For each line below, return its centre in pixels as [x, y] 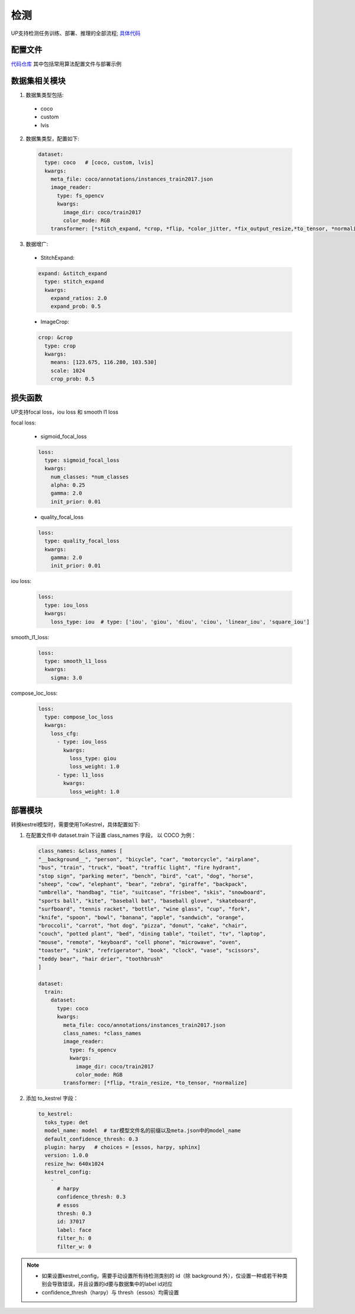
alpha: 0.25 [68, 485]
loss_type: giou [93, 759]
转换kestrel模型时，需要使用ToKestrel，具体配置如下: [75, 825]
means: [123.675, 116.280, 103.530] [104, 362]
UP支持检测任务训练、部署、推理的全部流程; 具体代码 [76, 33]
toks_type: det [67, 1122]
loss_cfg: [65, 733]
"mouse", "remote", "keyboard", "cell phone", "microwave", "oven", [140, 942]
